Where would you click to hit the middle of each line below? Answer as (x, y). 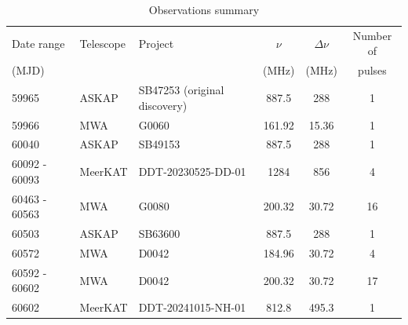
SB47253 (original (181, 90)
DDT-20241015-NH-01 (192, 307)
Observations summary (204, 9)
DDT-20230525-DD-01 (192, 172)
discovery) (163, 105)
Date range (38, 43)
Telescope (102, 43)
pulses (372, 70)
